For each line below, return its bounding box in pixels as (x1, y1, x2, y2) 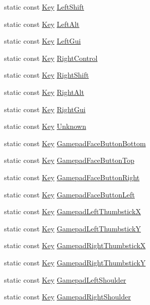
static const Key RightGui (4, 104, 86, 114)
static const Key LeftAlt (4, 18, 80, 29)
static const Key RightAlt (4, 86, 84, 97)
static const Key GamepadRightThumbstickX (4, 240, 146, 251)
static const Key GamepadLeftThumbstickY (4, 223, 141, 233)
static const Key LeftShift (4, 2, 84, 12)
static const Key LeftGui (4, 36, 81, 46)
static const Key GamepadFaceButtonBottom (4, 138, 146, 148)
